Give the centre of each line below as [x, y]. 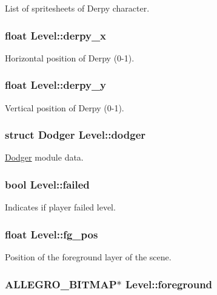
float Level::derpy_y [56, 85]
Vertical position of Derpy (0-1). [65, 107]
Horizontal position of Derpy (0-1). [70, 57]
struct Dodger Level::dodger [75, 135]
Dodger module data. [44, 157]
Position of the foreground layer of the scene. [88, 257]
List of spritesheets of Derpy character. [77, 8]
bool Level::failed [47, 184]
